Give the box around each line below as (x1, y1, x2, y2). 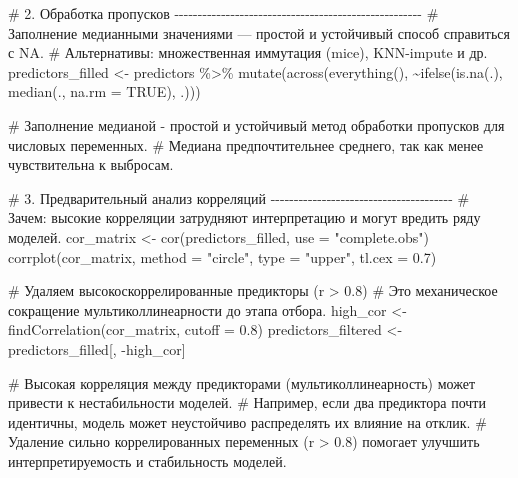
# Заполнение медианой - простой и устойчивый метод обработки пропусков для (8, 114, 505, 135)
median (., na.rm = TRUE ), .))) (8, 81, 201, 102)
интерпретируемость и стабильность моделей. (8, 450, 287, 471)
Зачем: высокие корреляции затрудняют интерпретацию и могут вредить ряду (8, 207, 481, 228)
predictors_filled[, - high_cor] (8, 338, 186, 359)
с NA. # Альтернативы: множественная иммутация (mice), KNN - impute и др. (8, 42, 488, 63)
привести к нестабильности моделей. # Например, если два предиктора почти (8, 392, 486, 413)
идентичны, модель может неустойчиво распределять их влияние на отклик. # (8, 411, 487, 432)
